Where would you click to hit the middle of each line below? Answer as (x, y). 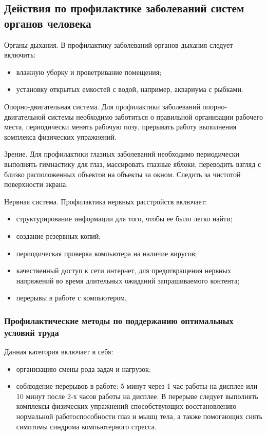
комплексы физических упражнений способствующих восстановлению (126, 406)
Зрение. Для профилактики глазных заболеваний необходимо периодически (122, 154)
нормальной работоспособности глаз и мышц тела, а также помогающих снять (139, 416)
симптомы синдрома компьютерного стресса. (86, 426)
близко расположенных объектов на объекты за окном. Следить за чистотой (122, 174)
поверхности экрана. (36, 184)
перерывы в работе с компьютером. (71, 298)
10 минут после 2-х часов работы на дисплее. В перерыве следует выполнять (137, 396)
